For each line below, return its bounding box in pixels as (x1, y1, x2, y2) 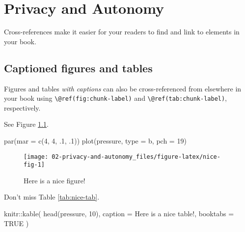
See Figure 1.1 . (4, 119, 49, 129)
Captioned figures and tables (4, 60, 153, 75)
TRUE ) (4, 218, 29, 228)
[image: (24, 153, 49, 160)
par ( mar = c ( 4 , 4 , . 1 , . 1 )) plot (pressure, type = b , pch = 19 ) (4, 135, 187, 145)
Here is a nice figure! (24, 175, 85, 185)
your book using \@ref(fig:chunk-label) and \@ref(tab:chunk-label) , (4, 93, 227, 103)
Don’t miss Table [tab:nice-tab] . (4, 192, 100, 202)
